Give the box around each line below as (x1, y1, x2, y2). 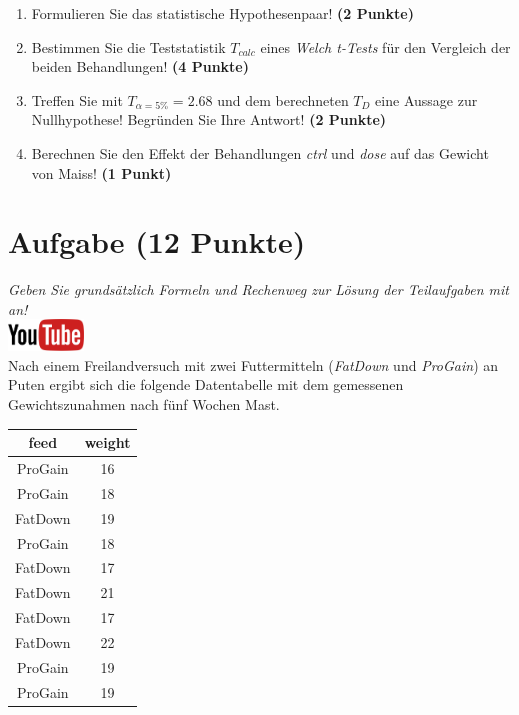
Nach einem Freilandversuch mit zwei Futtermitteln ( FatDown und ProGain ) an (8, 354, 499, 375)
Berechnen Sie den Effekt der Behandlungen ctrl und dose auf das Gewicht (31, 142, 489, 163)
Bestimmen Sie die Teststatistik (31, 36, 226, 57)
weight (84, 432, 131, 453)
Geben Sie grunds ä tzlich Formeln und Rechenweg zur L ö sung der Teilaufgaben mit (8, 279, 509, 300)
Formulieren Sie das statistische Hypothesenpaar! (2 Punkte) (31, 3, 414, 23)
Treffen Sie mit (31, 89, 123, 110)
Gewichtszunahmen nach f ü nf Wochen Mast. (8, 394, 280, 415)
